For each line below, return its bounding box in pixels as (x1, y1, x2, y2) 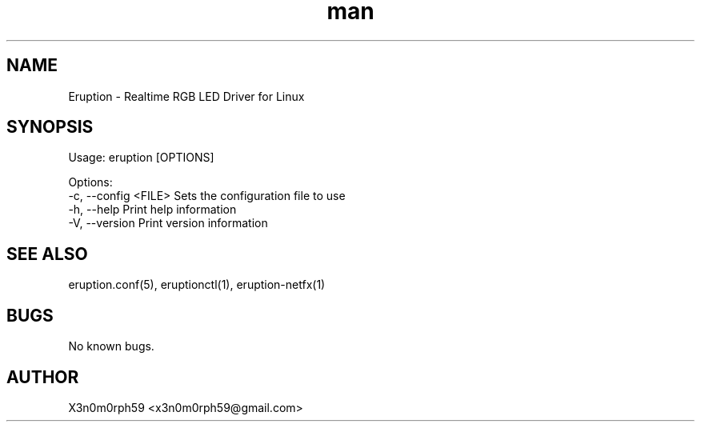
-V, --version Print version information (68, 216, 268, 230)
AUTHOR (6, 366, 79, 387)
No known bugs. (68, 339, 154, 354)
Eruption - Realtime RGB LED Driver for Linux (68, 89, 305, 103)
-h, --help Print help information (68, 202, 237, 217)
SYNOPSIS (6, 117, 94, 138)
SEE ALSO (6, 243, 88, 264)
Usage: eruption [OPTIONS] (68, 150, 214, 165)
